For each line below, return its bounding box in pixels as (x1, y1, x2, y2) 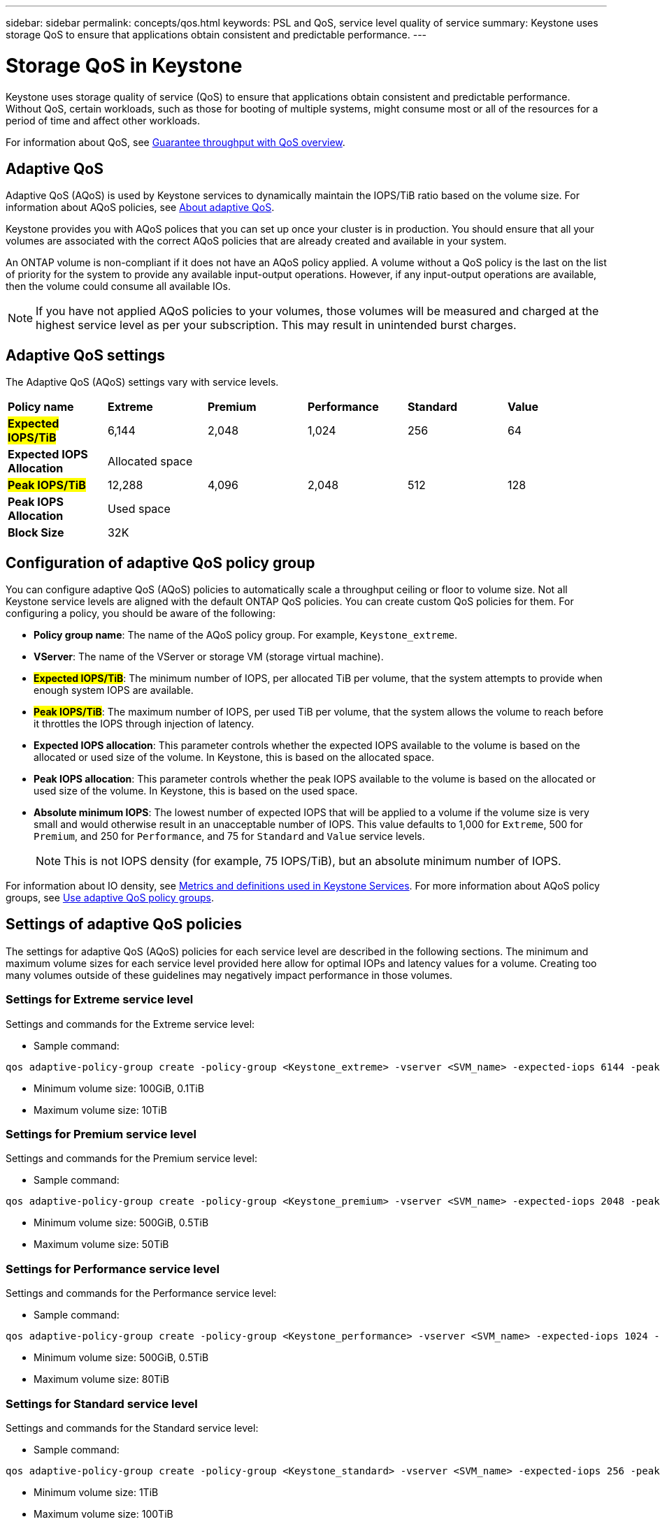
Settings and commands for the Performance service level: (6, 1287, 277, 1300)
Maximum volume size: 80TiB (34, 1373, 169, 1386)
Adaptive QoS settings (6, 346, 166, 364)
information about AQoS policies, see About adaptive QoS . (6, 201, 275, 214)
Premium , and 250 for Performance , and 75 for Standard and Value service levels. (34, 830, 425, 843)
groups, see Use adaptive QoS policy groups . (6, 892, 214, 904)
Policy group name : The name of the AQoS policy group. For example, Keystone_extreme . (34, 629, 458, 641)
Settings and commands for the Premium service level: (6, 1152, 257, 1165)
